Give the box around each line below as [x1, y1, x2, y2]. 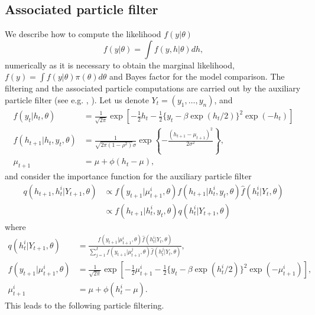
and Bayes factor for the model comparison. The [109, 70, 285, 83]
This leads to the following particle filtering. [5, 299, 164, 311]
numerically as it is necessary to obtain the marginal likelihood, [5, 58, 235, 71]
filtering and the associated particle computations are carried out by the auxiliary [5, 82, 301, 94]
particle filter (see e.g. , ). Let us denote [5, 93, 149, 106]
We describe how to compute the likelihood [5, 28, 161, 40]
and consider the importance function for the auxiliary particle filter [5, 170, 252, 182]
